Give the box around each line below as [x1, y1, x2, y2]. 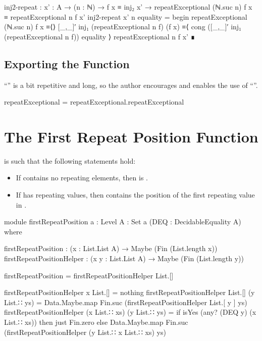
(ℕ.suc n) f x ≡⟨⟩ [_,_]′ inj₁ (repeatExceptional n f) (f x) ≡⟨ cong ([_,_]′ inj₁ [4, 21, 241, 32]
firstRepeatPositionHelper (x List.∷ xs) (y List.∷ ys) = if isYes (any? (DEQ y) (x [4, 307, 256, 317]
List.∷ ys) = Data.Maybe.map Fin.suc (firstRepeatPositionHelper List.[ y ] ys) [4, 297, 247, 307]
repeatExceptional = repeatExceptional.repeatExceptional [4, 96, 184, 107]
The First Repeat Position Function [4, 126, 258, 147]
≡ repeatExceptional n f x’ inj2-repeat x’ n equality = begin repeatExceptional [4, 11, 247, 22]
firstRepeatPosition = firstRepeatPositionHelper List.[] [4, 270, 174, 280]
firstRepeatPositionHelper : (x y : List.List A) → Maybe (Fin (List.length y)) [4, 253, 244, 264]
